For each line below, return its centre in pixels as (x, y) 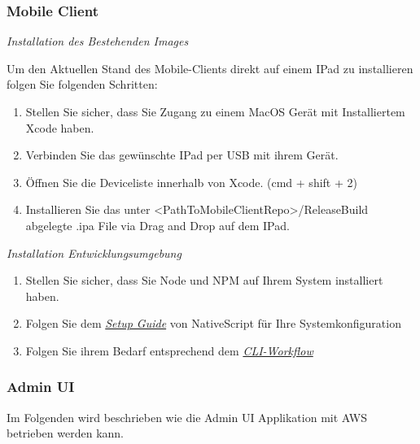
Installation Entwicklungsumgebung (94, 252)
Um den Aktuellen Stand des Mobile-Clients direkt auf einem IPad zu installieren (210, 68)
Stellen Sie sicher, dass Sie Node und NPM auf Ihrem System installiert (204, 280)
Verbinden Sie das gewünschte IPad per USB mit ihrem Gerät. (182, 155)
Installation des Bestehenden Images (98, 41)
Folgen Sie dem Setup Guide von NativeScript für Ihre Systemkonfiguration (213, 323)
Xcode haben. (60, 127)
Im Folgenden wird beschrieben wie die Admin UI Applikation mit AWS (187, 417)
